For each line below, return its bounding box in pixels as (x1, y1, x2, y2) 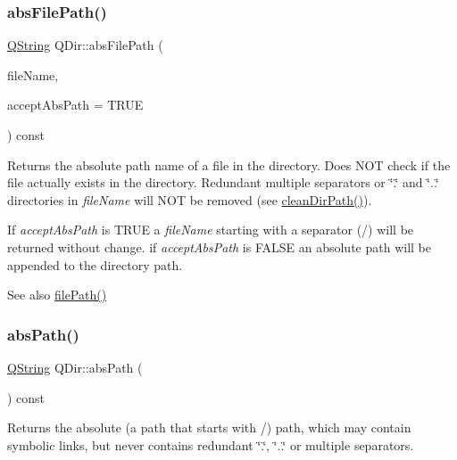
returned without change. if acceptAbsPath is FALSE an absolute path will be (7, 237, 431, 256)
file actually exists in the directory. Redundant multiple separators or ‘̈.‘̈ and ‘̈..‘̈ (7, 173, 439, 192)
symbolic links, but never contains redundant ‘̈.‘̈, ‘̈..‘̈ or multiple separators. (7, 435, 414, 454)
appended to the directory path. (7, 255, 183, 274)
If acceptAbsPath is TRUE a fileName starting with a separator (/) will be (7, 220, 414, 239)
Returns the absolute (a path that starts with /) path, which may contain (7, 418, 411, 437)
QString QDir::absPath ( (7, 357, 143, 376)
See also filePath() (7, 285, 107, 304)
